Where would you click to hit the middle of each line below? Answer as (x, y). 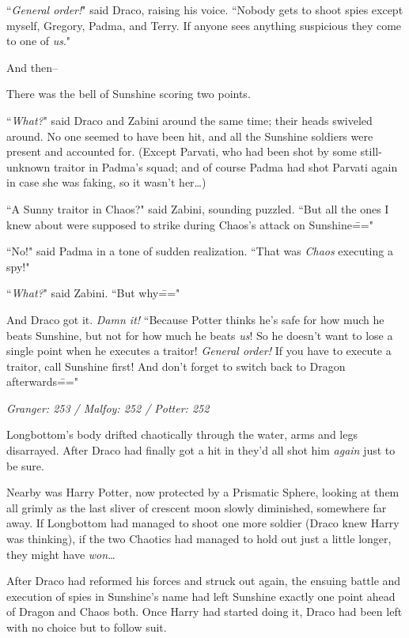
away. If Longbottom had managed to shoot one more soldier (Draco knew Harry (203, 523)
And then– (32, 67)
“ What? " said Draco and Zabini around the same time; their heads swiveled (189, 120)
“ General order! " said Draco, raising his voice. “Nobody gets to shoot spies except (205, 9)
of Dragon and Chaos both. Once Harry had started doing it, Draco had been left (204, 612)
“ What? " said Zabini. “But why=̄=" (93, 293)
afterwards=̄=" (42, 381)
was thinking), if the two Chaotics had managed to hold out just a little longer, (199, 539)
